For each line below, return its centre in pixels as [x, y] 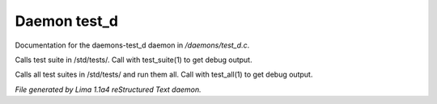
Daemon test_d [67, 21]
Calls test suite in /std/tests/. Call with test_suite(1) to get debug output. [134, 60]
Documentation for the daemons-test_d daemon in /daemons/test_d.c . [132, 45]
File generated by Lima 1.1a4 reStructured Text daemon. [108, 89]
